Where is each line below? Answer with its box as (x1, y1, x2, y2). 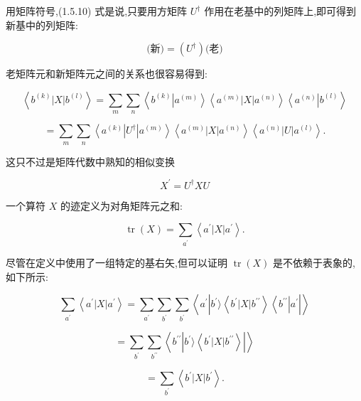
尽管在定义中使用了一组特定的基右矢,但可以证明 (6, 255, 227, 270)
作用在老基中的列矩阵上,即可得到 (204, 4, 357, 18)
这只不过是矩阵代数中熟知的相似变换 (6, 154, 175, 169)
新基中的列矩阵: (6, 17, 78, 32)
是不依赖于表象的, (272, 255, 355, 270)
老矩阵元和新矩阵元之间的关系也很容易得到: (6, 66, 208, 81)
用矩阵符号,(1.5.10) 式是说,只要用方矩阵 (6, 4, 188, 18)
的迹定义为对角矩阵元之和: (60, 198, 183, 213)
